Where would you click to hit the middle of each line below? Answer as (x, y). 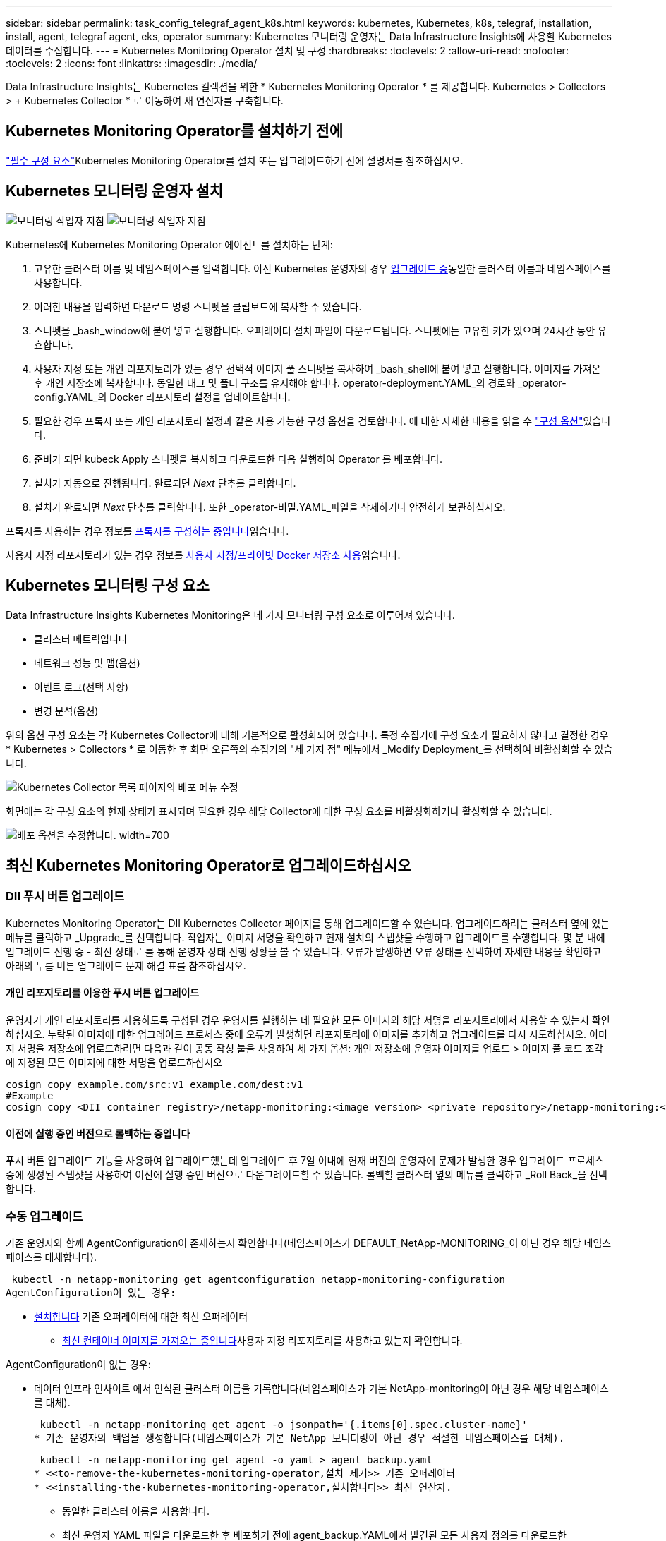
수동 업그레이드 (44, 1216)
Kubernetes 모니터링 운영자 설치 (115, 191)
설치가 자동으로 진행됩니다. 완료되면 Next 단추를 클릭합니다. (165, 483)
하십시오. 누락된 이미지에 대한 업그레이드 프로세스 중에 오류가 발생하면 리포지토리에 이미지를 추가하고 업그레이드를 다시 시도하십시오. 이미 (307, 1034)
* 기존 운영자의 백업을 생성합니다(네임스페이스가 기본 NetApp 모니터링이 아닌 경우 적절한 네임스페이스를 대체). (299, 1438)
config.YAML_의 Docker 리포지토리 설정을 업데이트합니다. (162, 397)
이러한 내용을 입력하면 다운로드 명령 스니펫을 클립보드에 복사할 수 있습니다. (198, 306)
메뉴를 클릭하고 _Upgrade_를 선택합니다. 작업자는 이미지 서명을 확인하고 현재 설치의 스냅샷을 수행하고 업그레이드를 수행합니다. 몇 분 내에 (305, 937)
